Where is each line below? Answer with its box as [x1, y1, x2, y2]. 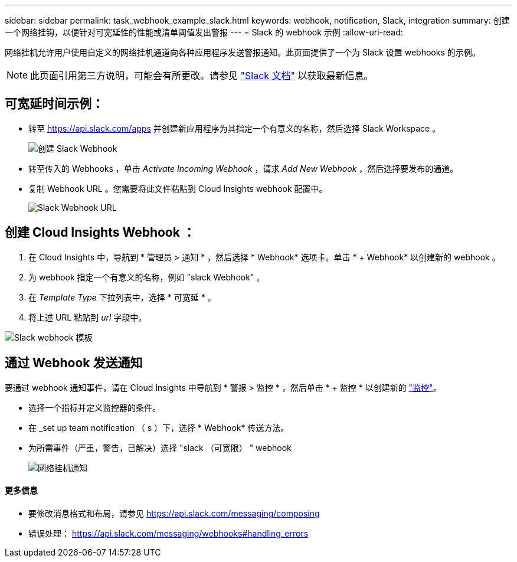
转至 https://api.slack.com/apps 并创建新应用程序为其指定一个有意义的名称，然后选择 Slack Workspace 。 [28, 123, 441, 133]
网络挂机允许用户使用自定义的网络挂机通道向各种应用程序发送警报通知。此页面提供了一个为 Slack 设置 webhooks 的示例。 [5, 47, 480, 57]
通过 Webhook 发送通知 [5, 355, 143, 371]
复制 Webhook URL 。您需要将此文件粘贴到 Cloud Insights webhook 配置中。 [28, 183, 328, 194]
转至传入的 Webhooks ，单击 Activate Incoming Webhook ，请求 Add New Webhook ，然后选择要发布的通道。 [28, 163, 459, 174]
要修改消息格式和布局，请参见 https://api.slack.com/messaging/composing [28, 508, 320, 518]
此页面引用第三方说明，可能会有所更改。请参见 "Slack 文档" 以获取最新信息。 [30, 70, 374, 81]
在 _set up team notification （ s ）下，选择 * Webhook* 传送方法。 [28, 422, 289, 433]
